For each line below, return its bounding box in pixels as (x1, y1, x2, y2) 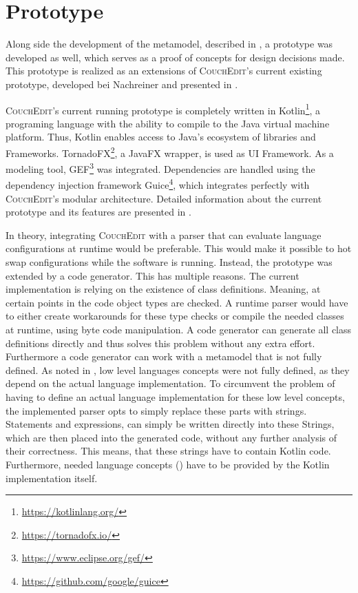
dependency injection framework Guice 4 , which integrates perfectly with (6, 176, 310, 192)
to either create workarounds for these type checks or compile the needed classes (6, 309, 344, 323)
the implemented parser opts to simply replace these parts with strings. (6, 403, 307, 417)
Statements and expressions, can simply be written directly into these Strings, (6, 417, 335, 431)
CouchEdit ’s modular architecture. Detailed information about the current (6, 191, 322, 205)
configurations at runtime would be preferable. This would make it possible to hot (6, 241, 352, 256)
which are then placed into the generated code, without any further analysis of (6, 430, 337, 444)
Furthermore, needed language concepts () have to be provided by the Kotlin (6, 457, 330, 471)
